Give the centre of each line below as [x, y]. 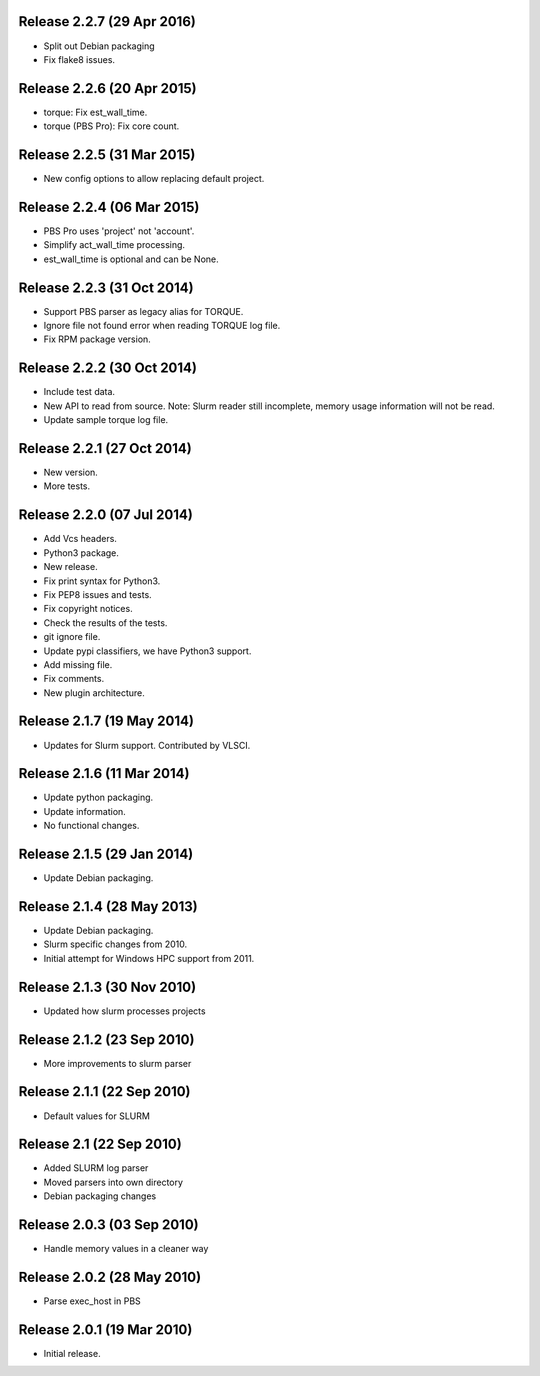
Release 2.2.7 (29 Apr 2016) [107, 21]
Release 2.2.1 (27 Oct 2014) [105, 448]
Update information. [85, 811]
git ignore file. [72, 637]
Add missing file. [78, 664]
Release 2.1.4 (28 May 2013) [108, 906]
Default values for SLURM [96, 1116]
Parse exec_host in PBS [92, 1301]
